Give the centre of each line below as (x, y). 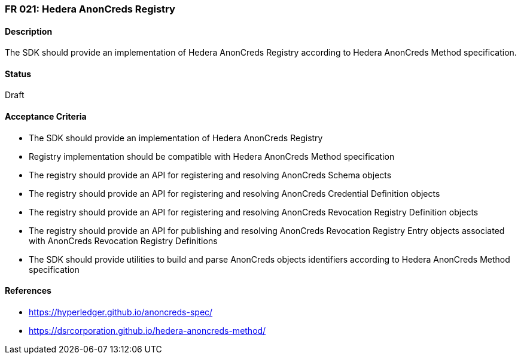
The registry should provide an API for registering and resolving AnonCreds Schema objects (210, 175)
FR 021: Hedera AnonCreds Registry (90, 9)
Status (18, 74)
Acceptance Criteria (46, 117)
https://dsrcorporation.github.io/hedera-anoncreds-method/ (147, 330)
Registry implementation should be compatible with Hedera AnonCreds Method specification (212, 156)
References (28, 291)
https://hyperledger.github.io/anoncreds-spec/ (121, 312)
